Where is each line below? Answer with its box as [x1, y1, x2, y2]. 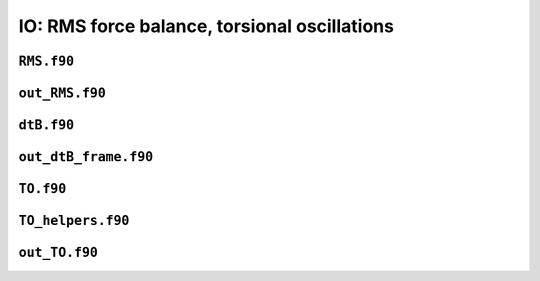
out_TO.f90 [18, 245, 99, 261]
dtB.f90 [18, 117, 75, 133]
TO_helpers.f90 [18, 213, 130, 229]
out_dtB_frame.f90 [18, 149, 154, 165]
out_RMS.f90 [18, 85, 107, 101]
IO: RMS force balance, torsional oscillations [18, 15, 395, 37]
